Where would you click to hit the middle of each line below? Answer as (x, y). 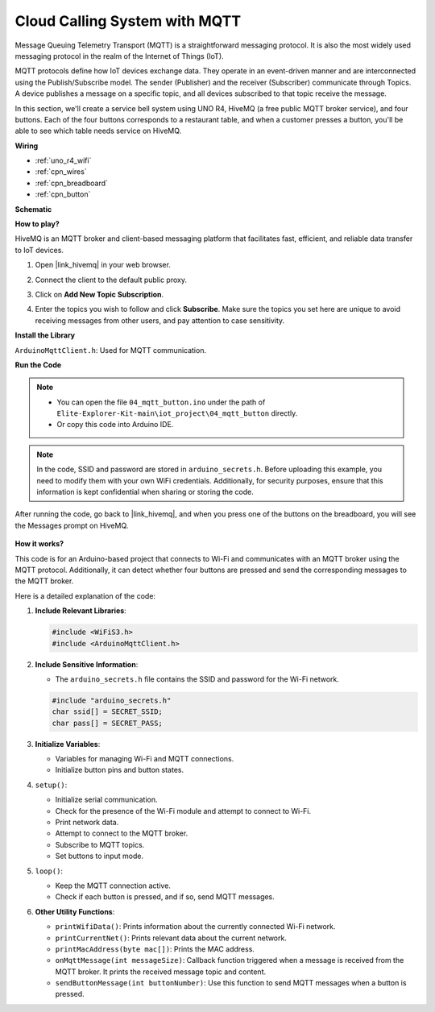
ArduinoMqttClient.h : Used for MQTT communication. (111, 350)
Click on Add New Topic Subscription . (99, 294)
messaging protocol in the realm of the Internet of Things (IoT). (120, 56)
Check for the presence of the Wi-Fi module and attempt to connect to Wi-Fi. (183, 811)
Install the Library (45, 335)
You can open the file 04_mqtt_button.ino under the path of (161, 402)
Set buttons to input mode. (99, 856)
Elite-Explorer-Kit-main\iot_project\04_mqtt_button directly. (177, 413)
